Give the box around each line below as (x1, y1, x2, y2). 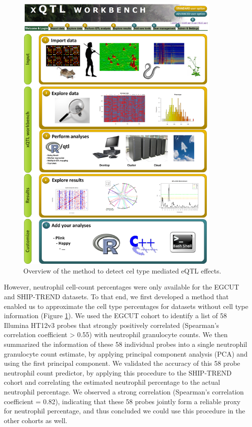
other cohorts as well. (4, 415, 67, 425)
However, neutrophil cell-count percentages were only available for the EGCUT (4, 282, 239, 292)
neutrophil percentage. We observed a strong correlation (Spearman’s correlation (4, 386, 244, 396)
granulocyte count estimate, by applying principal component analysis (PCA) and (4, 348, 248, 359)
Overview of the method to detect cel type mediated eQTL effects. (23, 265, 221, 275)
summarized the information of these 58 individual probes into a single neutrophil (4, 339, 248, 349)
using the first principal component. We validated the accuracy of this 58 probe (4, 358, 240, 368)
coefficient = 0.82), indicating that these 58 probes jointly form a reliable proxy (4, 396, 241, 406)
